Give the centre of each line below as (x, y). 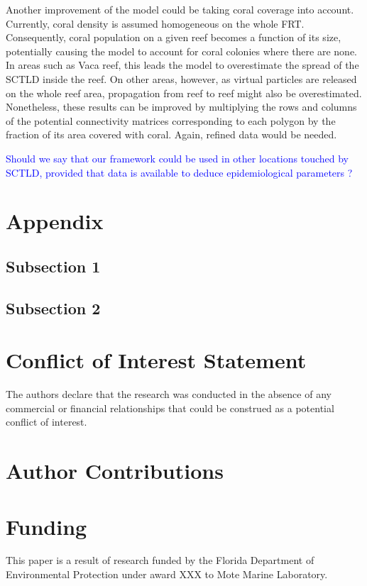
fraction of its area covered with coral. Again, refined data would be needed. (171, 134)
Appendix (55, 221)
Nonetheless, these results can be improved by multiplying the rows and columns (181, 107)
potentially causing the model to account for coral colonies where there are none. (181, 51)
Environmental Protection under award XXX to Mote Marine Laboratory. (167, 574)
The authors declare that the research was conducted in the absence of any (169, 394)
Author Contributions (115, 471)
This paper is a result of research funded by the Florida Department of (160, 560)
